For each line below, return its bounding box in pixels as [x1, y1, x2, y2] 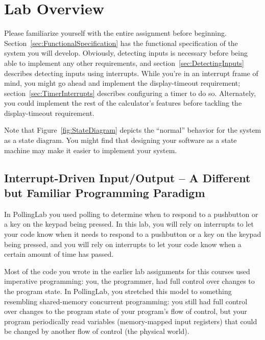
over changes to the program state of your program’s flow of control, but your [4, 306, 247, 317]
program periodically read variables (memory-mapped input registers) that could [4, 315, 257, 326]
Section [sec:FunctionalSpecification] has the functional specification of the [4, 37, 238, 48]
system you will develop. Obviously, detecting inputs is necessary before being [4, 47, 248, 58]
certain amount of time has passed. [4, 249, 114, 259]
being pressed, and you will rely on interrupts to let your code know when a [4, 238, 242, 249]
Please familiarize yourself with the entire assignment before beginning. [4, 28, 227, 38]
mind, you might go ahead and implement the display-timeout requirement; [4, 78, 240, 88]
